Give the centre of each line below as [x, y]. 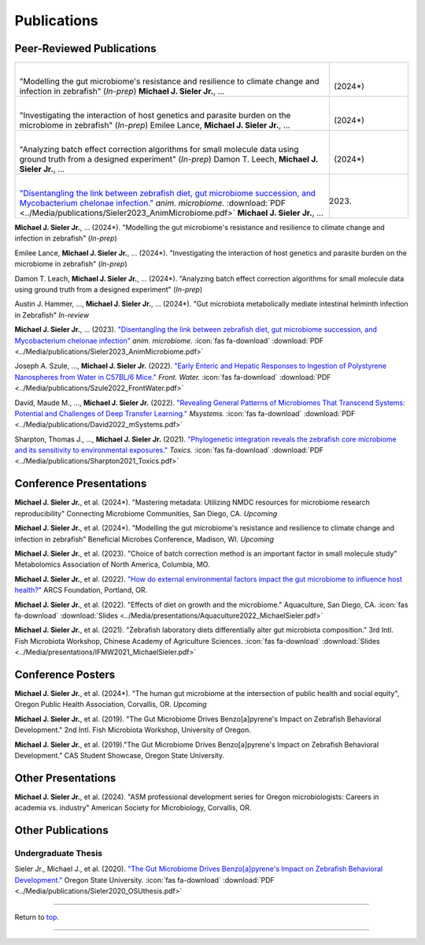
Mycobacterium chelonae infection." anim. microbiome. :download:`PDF [153, 203]
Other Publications [62, 830]
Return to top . [37, 917]
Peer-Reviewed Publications [85, 48]
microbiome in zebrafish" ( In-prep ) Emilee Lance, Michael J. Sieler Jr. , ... [155, 125]
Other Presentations [65, 778]
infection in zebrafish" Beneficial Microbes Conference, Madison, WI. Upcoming [144, 539]
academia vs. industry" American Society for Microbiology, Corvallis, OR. [133, 808]
